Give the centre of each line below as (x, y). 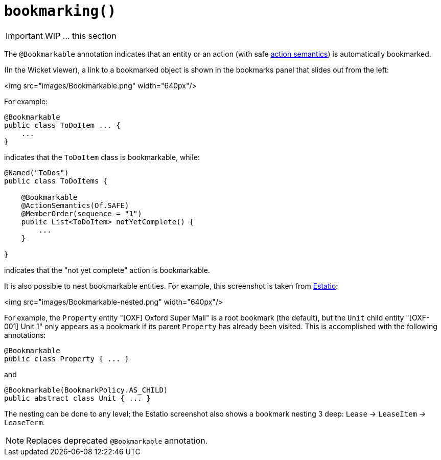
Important (24, 36)
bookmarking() (60, 11)
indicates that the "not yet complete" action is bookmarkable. (107, 270)
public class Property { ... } (67, 359)
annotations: (25, 335)
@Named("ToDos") (37, 172)
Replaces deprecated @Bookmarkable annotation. (117, 440)
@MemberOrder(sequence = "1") (82, 213)
